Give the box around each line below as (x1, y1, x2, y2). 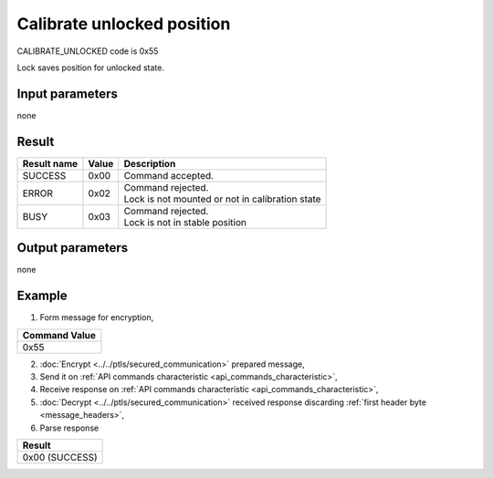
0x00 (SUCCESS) (22, 451, 98, 463)
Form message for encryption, (39, 312, 154, 323)
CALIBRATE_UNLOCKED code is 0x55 (16, 46, 159, 57)
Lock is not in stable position (123, 215, 246, 228)
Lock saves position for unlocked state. (16, 62, 164, 73)
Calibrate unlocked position (16, 14, 231, 34)
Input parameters (16, 86, 119, 101)
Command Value (22, 328, 96, 341)
